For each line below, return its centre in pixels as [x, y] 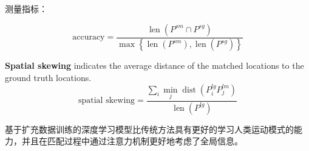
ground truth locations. [48, 78]
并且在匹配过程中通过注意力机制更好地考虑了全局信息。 [132, 141]
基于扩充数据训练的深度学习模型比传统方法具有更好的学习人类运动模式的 [149, 129]
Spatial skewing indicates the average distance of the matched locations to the [154, 65]
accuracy [89, 37]
